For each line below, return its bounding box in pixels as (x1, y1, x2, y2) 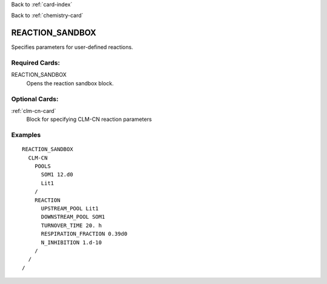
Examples (11, 131, 41, 139)
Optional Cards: (11, 94, 59, 103)
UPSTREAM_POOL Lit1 (41, 205, 99, 212)
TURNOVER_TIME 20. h (41, 222, 102, 229)
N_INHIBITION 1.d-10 (41, 239, 102, 246)
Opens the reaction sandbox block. (26, 79, 114, 87)
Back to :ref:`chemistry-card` (11, 12, 84, 19)
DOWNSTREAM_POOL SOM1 (41, 213, 105, 221)
